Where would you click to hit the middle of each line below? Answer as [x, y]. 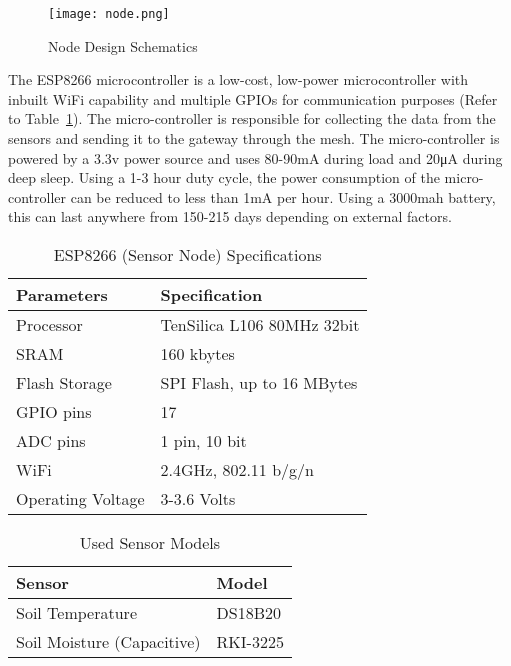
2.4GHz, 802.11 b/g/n [237, 469]
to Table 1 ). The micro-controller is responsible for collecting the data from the [252, 118]
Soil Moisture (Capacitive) [108, 641]
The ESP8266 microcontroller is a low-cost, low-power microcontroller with [238, 79]
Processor [49, 324]
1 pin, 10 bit [203, 440]
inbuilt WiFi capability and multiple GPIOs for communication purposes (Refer [253, 98]
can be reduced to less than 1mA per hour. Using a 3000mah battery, [283, 196]
